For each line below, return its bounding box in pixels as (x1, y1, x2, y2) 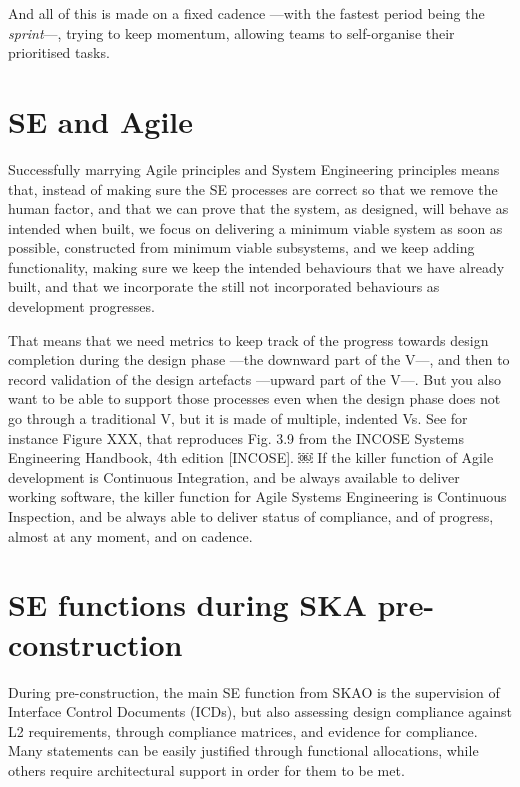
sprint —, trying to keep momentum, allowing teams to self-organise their (8, 22, 455, 43)
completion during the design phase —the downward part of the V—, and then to (8, 349, 510, 370)
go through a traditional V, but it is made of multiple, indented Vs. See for (8, 408, 468, 429)
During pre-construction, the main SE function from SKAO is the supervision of (8, 681, 500, 702)
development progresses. (8, 296, 155, 317)
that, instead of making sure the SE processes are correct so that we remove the (8, 178, 498, 199)
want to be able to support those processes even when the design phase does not (8, 388, 501, 409)
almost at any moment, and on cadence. (8, 525, 253, 546)
